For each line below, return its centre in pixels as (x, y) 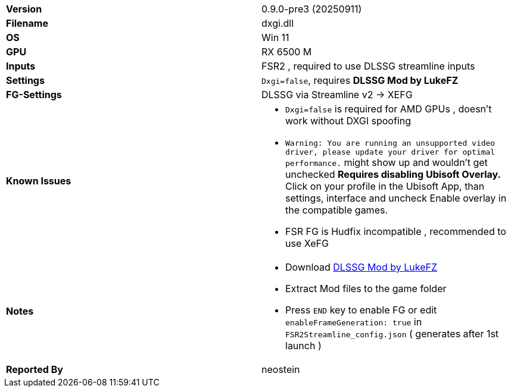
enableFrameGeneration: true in (354, 322)
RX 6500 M (287, 52)
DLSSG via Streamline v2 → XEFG (337, 95)
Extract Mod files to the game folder (366, 288)
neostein (281, 369)
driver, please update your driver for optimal (390, 152)
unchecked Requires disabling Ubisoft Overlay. (393, 174)
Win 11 (275, 37)
